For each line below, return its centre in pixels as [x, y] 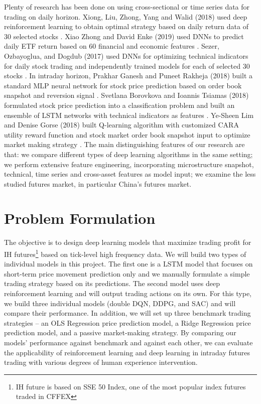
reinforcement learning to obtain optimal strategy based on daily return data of [126, 26]
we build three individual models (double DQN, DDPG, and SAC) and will [120, 303]
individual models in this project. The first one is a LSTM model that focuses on [128, 264]
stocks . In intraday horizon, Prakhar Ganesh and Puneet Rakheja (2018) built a [128, 76]
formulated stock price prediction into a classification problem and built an [119, 105]
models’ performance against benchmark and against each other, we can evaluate [128, 342]
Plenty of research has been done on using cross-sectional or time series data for [127, 7]
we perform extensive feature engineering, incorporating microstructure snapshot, [129, 164]
